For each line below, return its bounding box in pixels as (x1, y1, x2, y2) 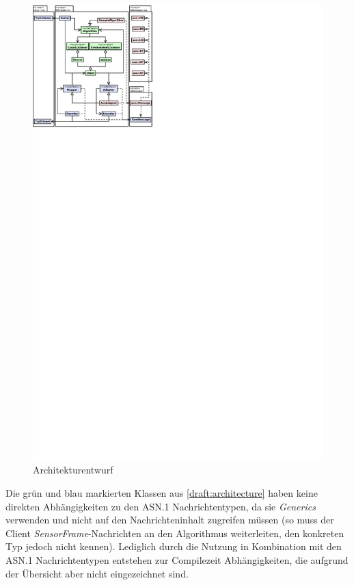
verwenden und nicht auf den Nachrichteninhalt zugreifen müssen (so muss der (5, 512, 334, 527)
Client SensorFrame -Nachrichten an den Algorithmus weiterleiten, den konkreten (5, 525, 344, 540)
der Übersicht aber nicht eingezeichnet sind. (5, 566, 189, 580)
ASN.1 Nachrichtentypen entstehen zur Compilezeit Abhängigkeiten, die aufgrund (5, 553, 349, 567)
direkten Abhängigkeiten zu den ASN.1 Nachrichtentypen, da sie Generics (5, 499, 316, 513)
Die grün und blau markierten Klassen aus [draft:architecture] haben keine (5, 486, 318, 500)
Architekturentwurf (33, 463, 113, 477)
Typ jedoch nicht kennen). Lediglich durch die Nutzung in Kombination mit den (5, 539, 342, 554)
